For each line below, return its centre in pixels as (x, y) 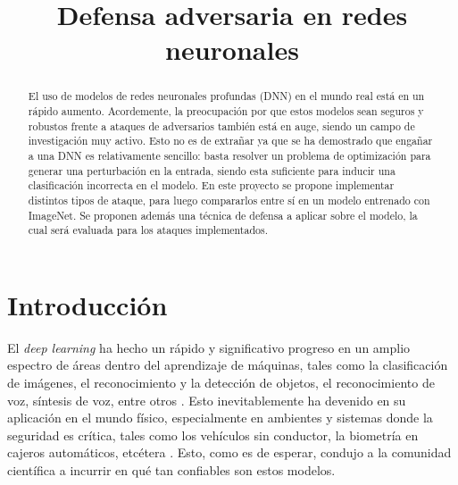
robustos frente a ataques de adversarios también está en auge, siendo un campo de (221, 125)
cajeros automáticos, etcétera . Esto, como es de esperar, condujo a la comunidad (229, 452)
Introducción (87, 304)
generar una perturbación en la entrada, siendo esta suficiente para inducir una (212, 170)
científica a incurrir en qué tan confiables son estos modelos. (171, 470)
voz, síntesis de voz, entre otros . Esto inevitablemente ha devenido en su (207, 400)
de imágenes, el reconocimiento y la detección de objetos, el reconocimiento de (221, 383)
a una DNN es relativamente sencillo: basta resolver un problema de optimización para (229, 155)
